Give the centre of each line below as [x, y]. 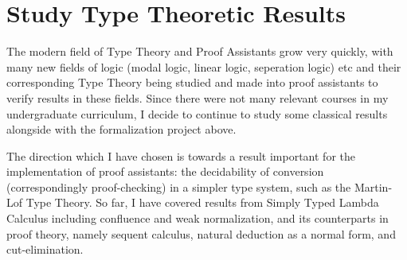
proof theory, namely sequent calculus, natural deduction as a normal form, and [201, 233]
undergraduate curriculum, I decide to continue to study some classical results [197, 113]
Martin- [373, 186]
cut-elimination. [45, 249]
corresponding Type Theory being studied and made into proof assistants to [192, 82]
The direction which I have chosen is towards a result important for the [181, 155]
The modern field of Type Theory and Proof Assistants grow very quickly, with [200, 51]
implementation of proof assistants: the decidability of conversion [165, 171]
